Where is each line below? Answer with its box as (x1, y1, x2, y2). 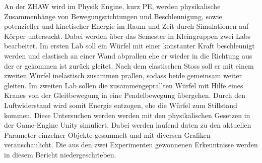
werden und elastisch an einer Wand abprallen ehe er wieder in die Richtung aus (4, 50, 252, 61)
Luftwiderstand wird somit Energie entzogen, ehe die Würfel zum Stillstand (4, 99, 237, 110)
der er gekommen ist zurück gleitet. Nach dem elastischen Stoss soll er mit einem (4, 60, 254, 71)
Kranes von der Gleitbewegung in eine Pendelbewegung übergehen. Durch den (4, 90, 246, 100)
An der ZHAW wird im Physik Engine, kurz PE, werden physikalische (4, 1, 221, 11)
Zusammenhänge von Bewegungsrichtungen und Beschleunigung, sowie (4, 11, 222, 21)
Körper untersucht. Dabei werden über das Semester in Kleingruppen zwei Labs (4, 30, 251, 41)
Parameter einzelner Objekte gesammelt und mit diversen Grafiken (4, 129, 211, 140)
